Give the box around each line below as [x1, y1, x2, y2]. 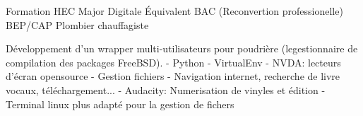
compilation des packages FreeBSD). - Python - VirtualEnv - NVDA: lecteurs [6, 54, 341, 69]
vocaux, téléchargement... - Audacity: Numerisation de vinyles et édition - [6, 82, 326, 97]
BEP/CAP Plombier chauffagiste [6, 17, 149, 32]
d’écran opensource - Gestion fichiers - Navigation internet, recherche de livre [6, 69, 340, 83]
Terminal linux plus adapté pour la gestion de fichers [6, 96, 234, 111]
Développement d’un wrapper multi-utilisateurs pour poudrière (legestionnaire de [6, 41, 358, 56]
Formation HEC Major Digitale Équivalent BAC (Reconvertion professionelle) [6, 4, 343, 18]
